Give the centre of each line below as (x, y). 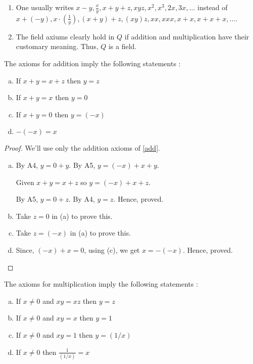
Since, (25, 249)
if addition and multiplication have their (187, 36)
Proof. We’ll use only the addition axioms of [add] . (82, 148)
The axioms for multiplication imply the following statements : (101, 284)
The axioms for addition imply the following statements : (92, 63)
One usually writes (45, 7)
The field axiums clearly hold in (65, 36)
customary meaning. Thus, (57, 46)
